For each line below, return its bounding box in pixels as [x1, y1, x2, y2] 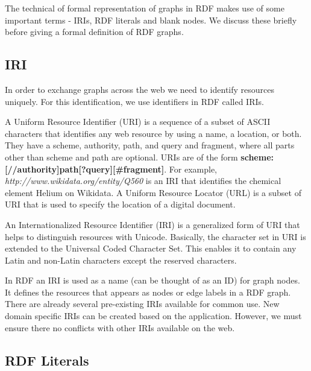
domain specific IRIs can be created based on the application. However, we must [5, 309, 302, 322]
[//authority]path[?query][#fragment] [5, 162, 165, 175]
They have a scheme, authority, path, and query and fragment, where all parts [5, 139, 295, 151]
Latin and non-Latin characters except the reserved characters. [5, 253, 237, 266]
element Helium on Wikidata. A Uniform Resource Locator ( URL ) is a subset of [5, 186, 301, 198]
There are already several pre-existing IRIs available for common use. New [5, 297, 280, 310]
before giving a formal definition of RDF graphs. [5, 25, 184, 38]
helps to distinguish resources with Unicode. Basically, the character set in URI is [5, 230, 306, 243]
